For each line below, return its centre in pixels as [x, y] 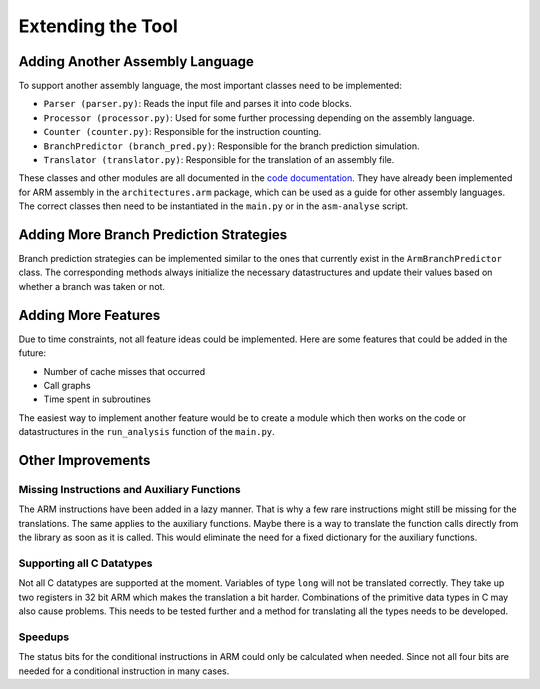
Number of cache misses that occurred [124, 371]
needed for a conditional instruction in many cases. [124, 671]
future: [32, 353]
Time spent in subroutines [97, 399]
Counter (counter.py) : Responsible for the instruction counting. [182, 132]
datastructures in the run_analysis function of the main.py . [146, 432]
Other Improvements [84, 460]
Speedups [44, 637]
